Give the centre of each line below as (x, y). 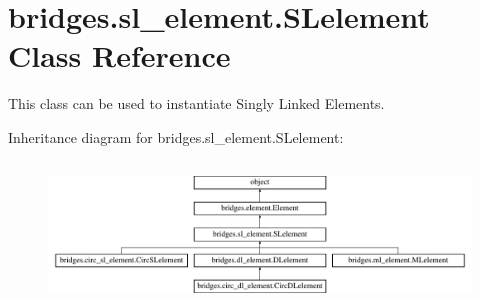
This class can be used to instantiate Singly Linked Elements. (196, 103)
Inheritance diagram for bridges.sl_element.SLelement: (176, 136)
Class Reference (119, 55)
